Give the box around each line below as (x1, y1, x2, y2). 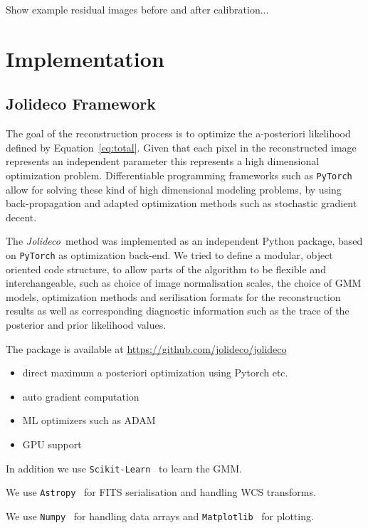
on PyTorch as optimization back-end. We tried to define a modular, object (6, 247, 333, 262)
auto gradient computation (22, 389, 140, 403)
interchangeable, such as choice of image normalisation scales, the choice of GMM (6, 275, 362, 290)
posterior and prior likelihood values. (6, 317, 167, 332)
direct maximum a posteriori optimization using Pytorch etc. (22, 365, 288, 380)
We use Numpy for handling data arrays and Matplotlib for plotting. (6, 508, 314, 523)
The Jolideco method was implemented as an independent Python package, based (6, 233, 363, 248)
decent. (6, 209, 37, 224)
